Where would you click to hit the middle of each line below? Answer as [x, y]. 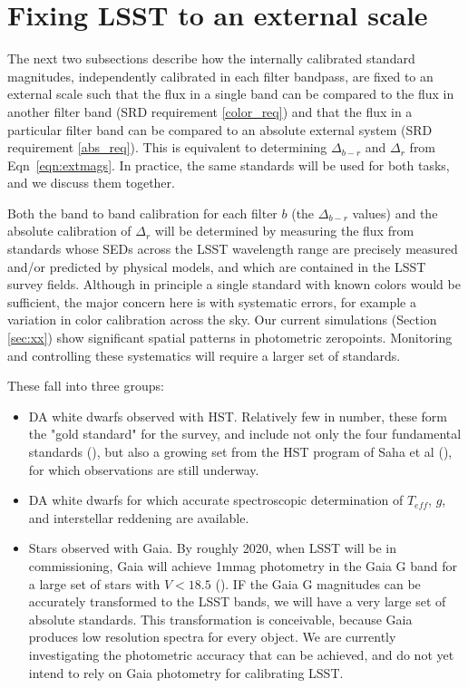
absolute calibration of [69, 231]
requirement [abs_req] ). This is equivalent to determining [167, 147]
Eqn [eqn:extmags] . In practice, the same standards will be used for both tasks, [229, 165]
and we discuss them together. [91, 183]
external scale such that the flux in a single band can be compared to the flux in [231, 94]
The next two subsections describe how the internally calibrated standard [211, 58]
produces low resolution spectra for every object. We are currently [212, 637]
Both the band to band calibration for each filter [142, 213]
